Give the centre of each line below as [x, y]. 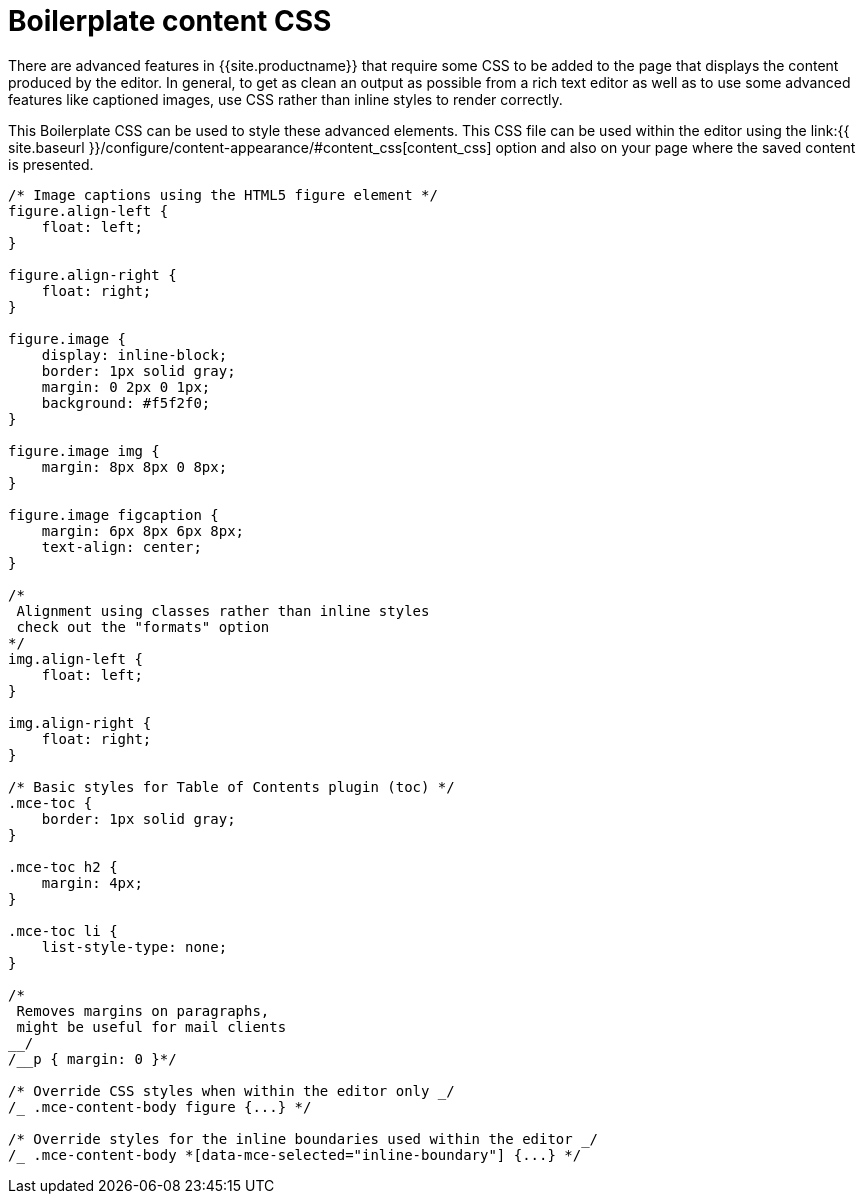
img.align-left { [75, 658]
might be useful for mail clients [151, 1026]
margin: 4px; [92, 882]
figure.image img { [84, 450]
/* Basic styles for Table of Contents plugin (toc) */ [231, 786]
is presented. [51, 164]
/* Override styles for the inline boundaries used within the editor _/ [303, 1138]
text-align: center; [121, 546]
